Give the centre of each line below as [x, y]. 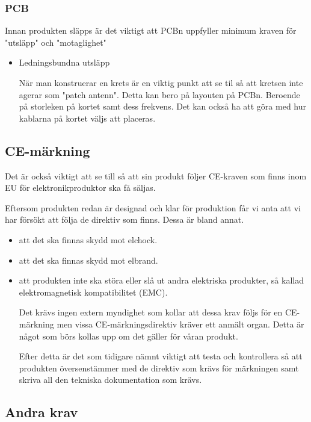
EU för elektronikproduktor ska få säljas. [80, 188]
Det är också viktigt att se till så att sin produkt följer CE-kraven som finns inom [156, 175]
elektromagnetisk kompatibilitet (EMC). [93, 292]
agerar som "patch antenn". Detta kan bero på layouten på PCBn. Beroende [159, 94]
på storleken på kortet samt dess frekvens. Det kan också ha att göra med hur [162, 106]
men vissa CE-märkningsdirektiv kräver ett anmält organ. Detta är [180, 324]
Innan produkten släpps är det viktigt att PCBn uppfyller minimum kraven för [151, 30]
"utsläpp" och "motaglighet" [56, 42]
